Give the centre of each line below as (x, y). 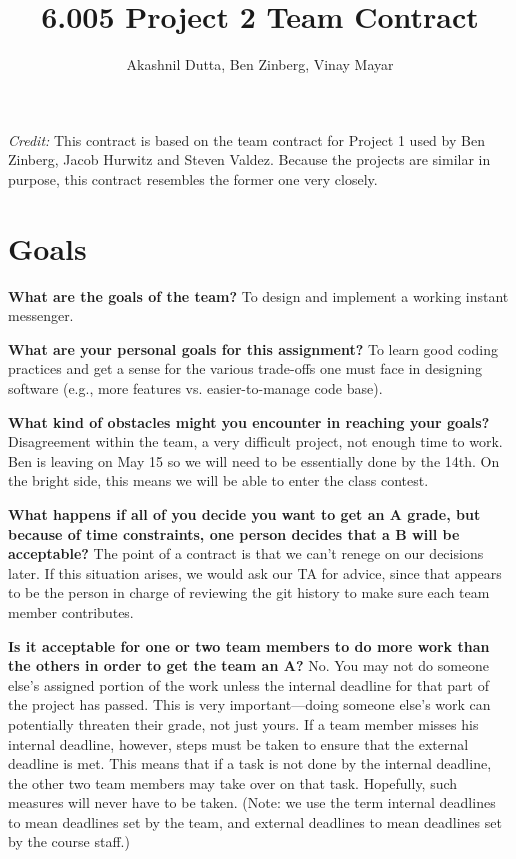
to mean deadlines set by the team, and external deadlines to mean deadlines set (255, 821)
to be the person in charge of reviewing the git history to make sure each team (249, 592)
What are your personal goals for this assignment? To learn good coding (253, 348)
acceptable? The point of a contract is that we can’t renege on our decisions (246, 553)
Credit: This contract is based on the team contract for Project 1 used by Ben (246, 139)
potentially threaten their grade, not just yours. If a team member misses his (243, 723)
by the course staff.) (69, 841)
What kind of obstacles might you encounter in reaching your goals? (249, 421)
